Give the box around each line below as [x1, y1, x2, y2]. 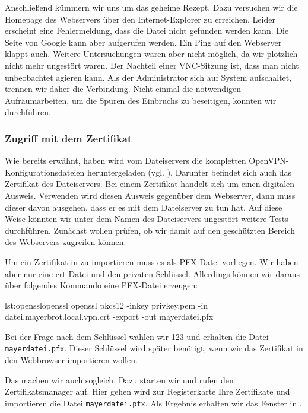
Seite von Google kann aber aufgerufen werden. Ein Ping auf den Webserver [5, 36, 282, 48]
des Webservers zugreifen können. [5, 236, 126, 248]
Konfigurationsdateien [5, 166, 85, 178]
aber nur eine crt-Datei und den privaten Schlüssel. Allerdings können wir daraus [5, 267, 300, 279]
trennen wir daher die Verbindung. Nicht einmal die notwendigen [5, 82, 242, 95]
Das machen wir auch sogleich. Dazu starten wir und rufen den [5, 373, 234, 386]
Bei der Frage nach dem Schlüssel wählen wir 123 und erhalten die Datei [5, 330, 269, 342]
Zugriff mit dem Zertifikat [5, 131, 132, 145]
